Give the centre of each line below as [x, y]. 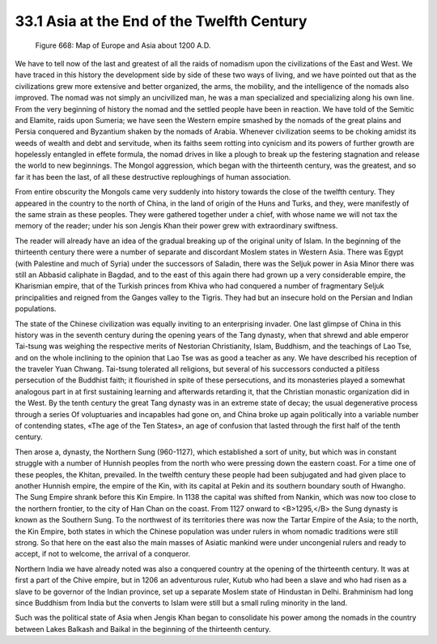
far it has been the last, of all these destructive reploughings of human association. [153, 177]
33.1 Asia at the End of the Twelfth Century [161, 21]
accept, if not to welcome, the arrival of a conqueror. [103, 554]
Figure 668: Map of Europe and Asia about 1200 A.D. [123, 45]
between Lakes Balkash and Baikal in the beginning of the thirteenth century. [143, 629]
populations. [36, 309]
